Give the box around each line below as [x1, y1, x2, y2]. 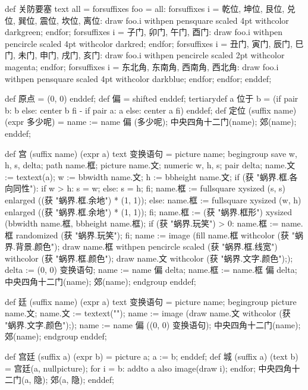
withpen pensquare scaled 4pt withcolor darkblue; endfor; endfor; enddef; [5, 72, 272, 84]
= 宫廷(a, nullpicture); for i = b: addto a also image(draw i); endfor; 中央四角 [5, 361, 292, 374]
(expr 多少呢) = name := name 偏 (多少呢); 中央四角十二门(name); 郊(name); [5, 115, 297, 128]
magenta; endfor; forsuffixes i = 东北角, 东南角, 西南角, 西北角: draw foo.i [5, 60, 279, 73]
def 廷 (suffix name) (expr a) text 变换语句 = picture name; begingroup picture [5, 295, 297, 307]
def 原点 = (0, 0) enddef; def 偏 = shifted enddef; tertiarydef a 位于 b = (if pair [5, 92, 298, 105]
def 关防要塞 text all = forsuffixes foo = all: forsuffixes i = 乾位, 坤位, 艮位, [5, 2, 285, 14]
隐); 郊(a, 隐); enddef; [33, 373, 114, 386]
